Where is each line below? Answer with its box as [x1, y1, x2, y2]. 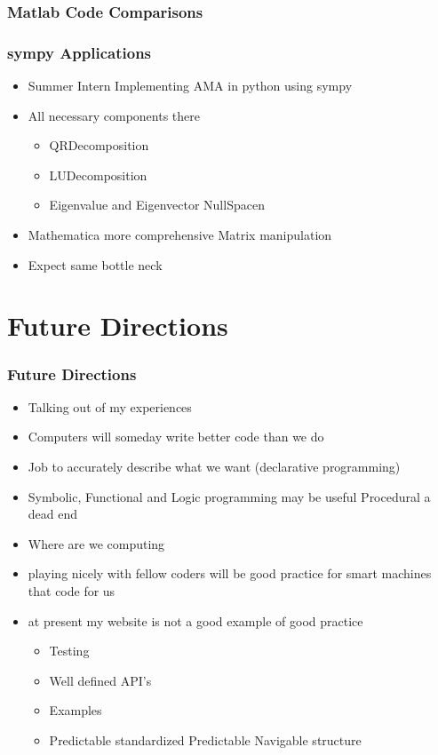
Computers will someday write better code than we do [28, 427, 324, 446]
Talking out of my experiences [28, 397, 192, 416]
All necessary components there [28, 106, 200, 124]
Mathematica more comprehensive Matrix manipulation [28, 226, 332, 244]
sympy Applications [7, 41, 152, 63]
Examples [49, 701, 102, 719]
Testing [49, 641, 90, 660]
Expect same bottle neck [28, 255, 163, 274]
